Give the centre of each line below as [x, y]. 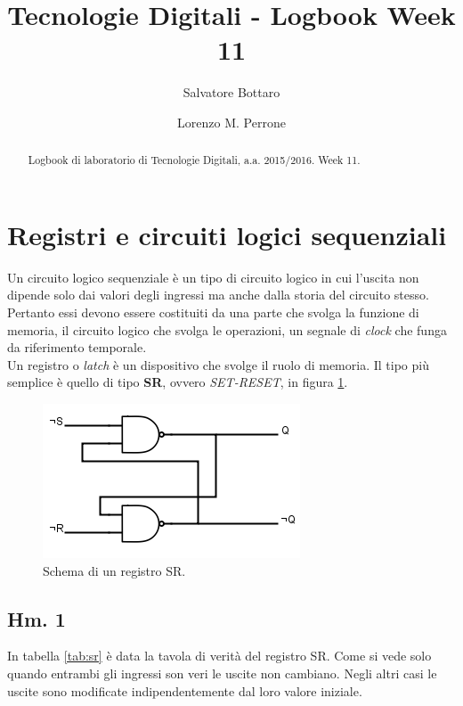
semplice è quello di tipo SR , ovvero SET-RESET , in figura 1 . [178, 382]
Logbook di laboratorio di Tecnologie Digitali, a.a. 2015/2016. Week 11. [194, 160]
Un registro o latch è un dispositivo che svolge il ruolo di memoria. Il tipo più [218, 364]
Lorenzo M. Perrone [231, 122]
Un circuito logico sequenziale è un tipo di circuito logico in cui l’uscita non [213, 277]
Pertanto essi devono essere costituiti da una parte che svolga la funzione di [213, 312]
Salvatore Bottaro [231, 92]
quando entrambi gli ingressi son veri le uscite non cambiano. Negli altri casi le [222, 673]
